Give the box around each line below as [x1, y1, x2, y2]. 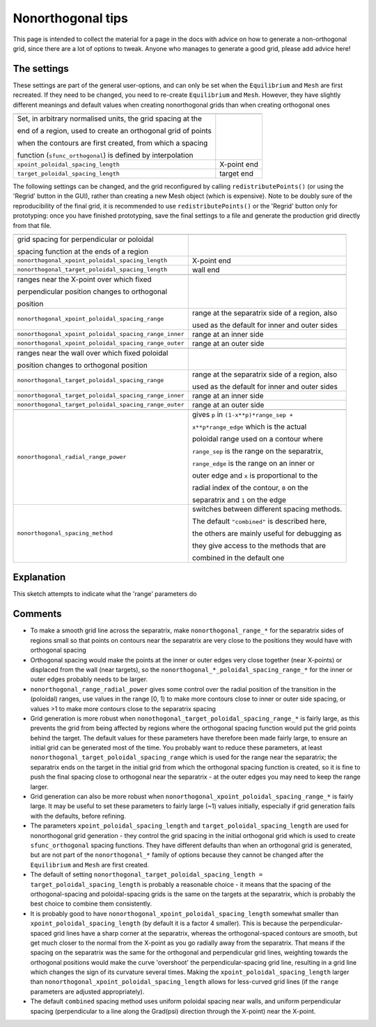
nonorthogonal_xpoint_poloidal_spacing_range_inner [17, 330, 185, 338]
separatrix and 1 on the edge [191, 495, 287, 505]
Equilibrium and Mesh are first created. [30, 860, 150, 869]
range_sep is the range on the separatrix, [191, 446, 324, 456]
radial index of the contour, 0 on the [191, 482, 308, 492]
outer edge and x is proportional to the [191, 471, 318, 480]
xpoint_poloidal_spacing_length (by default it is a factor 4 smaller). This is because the [30, 919, 299, 927]
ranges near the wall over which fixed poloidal [17, 348, 169, 358]
